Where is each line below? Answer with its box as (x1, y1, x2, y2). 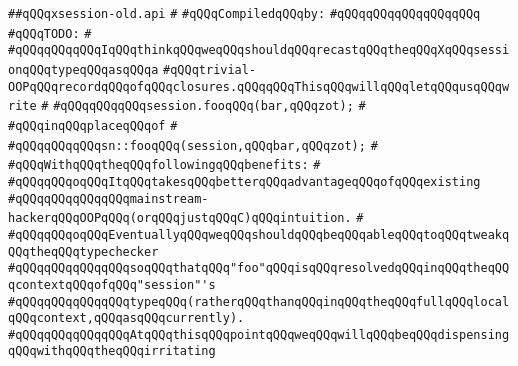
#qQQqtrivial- (163, 62, 257, 77)
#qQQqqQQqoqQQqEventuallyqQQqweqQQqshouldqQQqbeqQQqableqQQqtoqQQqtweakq (8, 227, 510, 242)
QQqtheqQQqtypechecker (8, 244, 159, 259)
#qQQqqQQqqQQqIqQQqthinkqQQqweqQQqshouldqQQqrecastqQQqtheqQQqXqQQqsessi (8, 43, 510, 58)
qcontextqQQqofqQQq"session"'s (8, 277, 216, 292)
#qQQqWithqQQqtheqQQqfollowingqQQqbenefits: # (8, 158, 321, 173)
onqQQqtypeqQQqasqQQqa (8, 62, 159, 77)
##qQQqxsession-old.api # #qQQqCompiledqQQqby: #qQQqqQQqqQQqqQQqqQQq (8, 7, 481, 21)
